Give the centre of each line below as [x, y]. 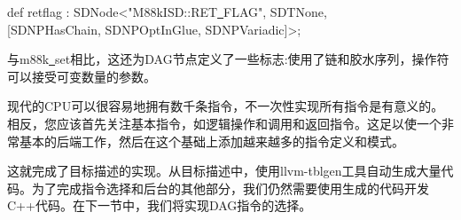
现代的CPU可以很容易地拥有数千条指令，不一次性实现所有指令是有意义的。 [226, 106]
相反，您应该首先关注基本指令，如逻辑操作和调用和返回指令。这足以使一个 [224, 123]
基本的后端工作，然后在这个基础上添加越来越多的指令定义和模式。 [211, 141]
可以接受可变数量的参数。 [82, 76]
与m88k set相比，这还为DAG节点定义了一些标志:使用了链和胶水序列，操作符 [228, 59]
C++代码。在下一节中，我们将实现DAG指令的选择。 [160, 205]
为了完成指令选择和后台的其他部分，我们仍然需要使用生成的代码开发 [230, 188]
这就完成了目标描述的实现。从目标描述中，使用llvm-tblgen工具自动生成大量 [224, 171]
